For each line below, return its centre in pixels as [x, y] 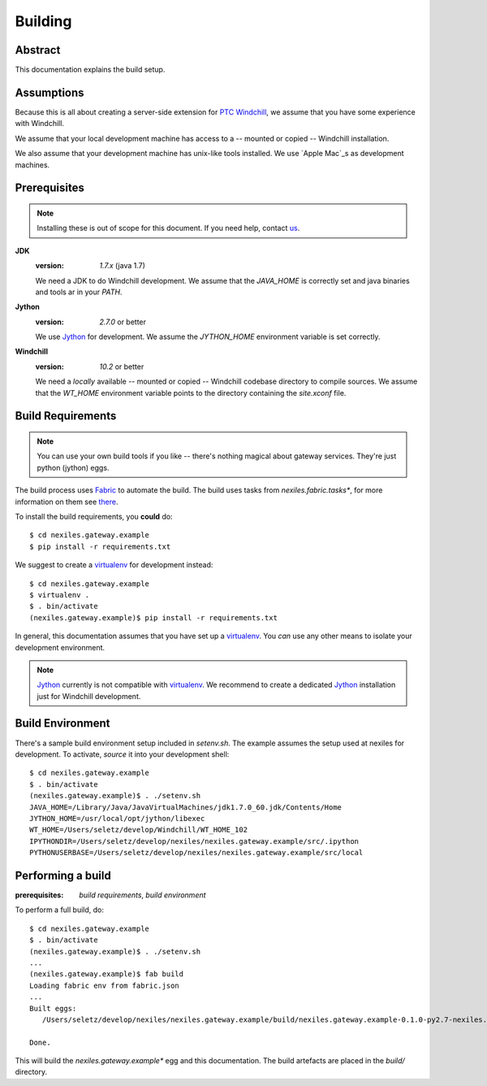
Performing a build [63, 875]
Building [43, 21]
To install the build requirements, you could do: [94, 516]
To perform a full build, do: [60, 910]
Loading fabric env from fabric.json [105, 985]
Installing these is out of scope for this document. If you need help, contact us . [168, 228]
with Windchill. [40, 124]
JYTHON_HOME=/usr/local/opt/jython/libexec [117, 818]
